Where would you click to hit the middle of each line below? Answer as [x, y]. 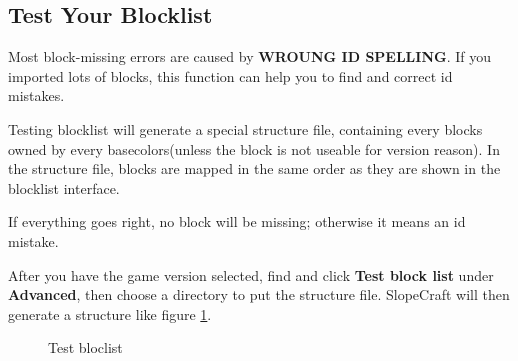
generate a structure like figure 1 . [110, 313]
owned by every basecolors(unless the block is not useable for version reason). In [254, 148]
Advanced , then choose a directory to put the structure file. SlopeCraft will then [259, 294]
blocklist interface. [64, 187]
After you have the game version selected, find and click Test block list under [251, 274]
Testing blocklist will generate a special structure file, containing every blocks [245, 128]
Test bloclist [85, 347]
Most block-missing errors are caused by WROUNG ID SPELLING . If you [249, 56]
